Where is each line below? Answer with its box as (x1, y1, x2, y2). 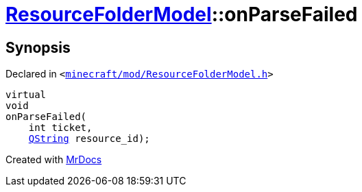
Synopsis (5, 38, 71, 56)
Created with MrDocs (5, 154, 102, 166)
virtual (5, 89, 47, 101)
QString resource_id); (28, 133, 150, 145)
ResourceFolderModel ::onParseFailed (5, 3, 358, 26)
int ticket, (28, 122, 93, 134)
